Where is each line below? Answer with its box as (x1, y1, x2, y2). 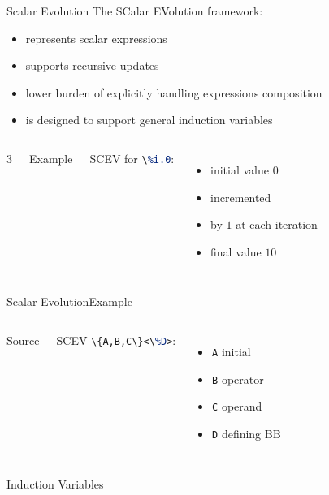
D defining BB (212, 424, 281, 441)
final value (210, 243, 262, 260)
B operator (212, 370, 264, 387)
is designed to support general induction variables (25, 111, 273, 128)
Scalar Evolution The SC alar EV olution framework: (6, 2, 263, 19)
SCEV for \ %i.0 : (89, 149, 175, 166)
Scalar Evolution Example (6, 293, 132, 310)
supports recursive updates (25, 57, 159, 74)
